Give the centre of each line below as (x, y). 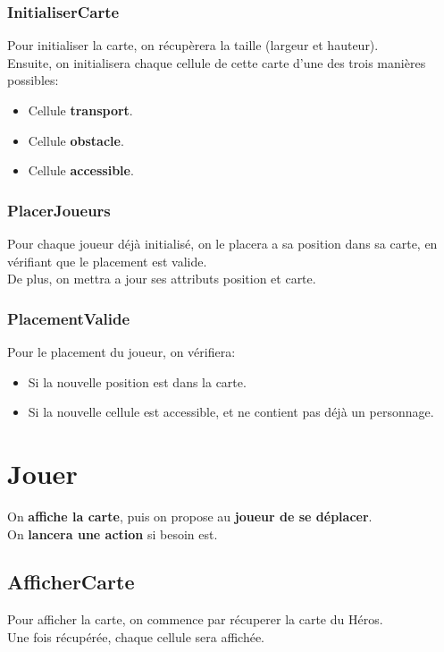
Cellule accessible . (81, 170)
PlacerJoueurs (59, 210)
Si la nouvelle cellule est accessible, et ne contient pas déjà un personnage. (231, 412)
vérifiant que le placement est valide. (107, 261)
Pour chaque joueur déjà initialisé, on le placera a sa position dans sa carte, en (222, 243)
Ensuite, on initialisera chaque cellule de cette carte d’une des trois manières (217, 62)
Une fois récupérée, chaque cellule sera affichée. (136, 636)
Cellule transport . (80, 110)
